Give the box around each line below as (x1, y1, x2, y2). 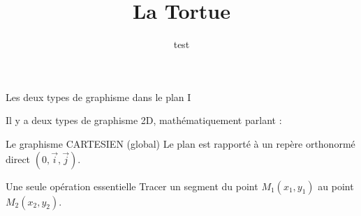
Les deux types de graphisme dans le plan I (6, 89, 191, 104)
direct (6, 151, 31, 166)
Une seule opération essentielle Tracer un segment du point (6, 178, 258, 193)
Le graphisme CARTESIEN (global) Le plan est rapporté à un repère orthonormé (6, 136, 355, 151)
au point (318, 178, 354, 193)
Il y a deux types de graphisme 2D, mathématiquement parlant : (6, 113, 282, 128)
